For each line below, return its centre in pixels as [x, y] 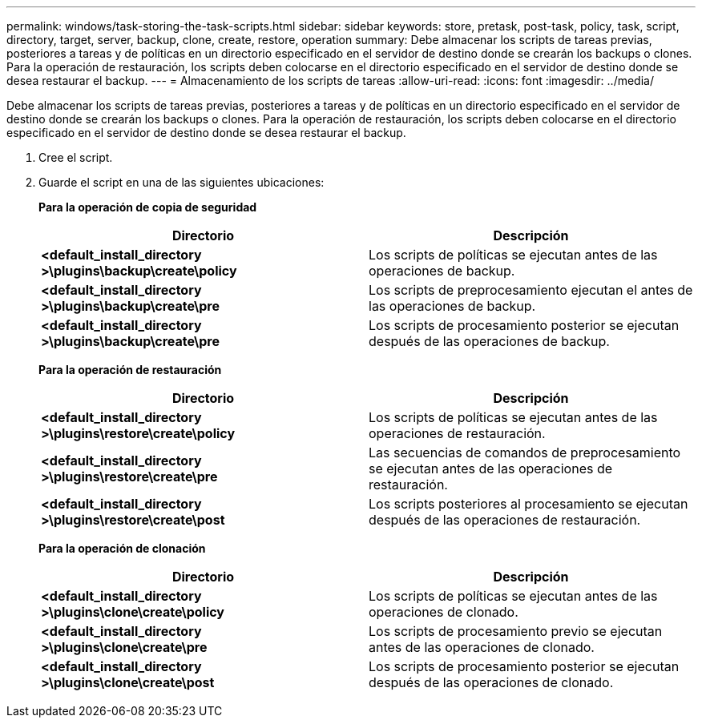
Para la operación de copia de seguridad [148, 207]
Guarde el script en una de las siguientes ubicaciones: [182, 182]
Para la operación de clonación [122, 548]
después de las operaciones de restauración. [505, 520]
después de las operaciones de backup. [489, 341]
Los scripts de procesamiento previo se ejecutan [516, 631]
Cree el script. [76, 157]
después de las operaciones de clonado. [491, 682]
